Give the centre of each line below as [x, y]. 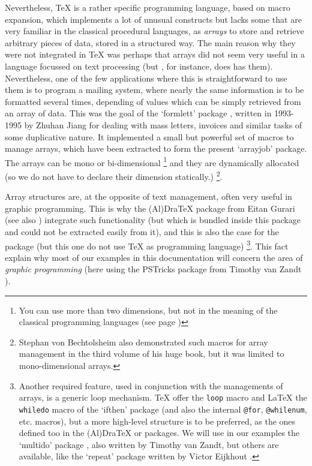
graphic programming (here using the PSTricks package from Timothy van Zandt [153, 269]
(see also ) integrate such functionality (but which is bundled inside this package [153, 220]
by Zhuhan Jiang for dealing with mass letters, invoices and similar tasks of [163, 124]
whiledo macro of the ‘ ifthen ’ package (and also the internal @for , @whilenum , [163, 409]
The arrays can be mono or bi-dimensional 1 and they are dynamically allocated [152, 161]
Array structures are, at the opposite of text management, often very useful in [148, 196]
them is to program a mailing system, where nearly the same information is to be [154, 90]
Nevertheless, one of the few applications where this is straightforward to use [146, 78]
